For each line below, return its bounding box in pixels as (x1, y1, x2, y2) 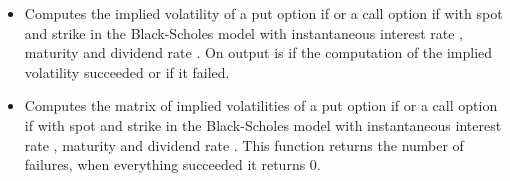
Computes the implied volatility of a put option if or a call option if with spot (24, 3, 503, 23)
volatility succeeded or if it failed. (24, 61, 230, 82)
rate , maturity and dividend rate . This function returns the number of (24, 134, 464, 155)
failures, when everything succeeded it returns (24, 154, 306, 175)
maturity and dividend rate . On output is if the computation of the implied (24, 42, 493, 63)
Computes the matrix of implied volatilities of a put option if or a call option (24, 95, 498, 116)
